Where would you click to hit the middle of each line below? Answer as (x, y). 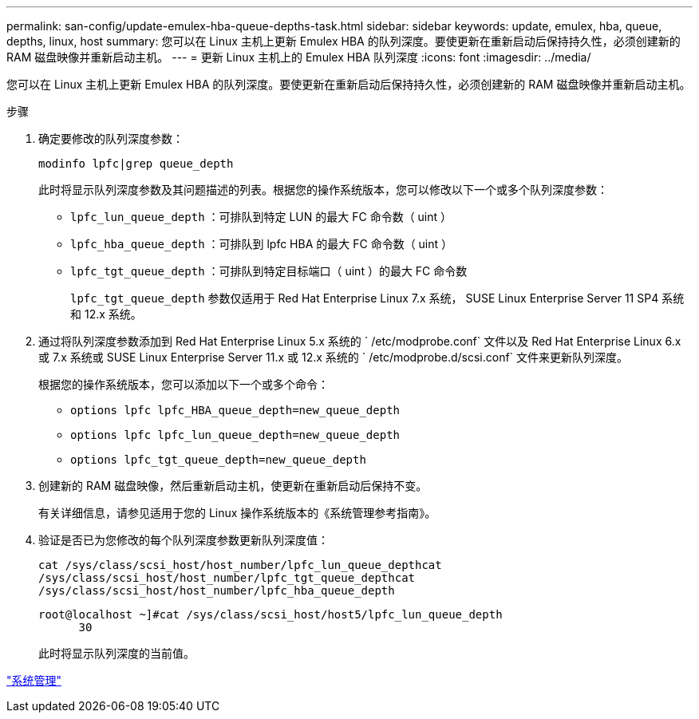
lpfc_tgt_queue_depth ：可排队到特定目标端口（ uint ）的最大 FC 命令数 (269, 271)
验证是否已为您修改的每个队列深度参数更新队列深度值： (184, 540)
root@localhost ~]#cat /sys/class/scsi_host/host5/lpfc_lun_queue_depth (271, 614)
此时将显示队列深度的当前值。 (116, 653)
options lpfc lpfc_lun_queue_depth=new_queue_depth (235, 435)
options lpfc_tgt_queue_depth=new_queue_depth (218, 460)
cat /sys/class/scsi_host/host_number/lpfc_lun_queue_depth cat (240, 565)
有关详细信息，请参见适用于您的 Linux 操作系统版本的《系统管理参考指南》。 (237, 513)
